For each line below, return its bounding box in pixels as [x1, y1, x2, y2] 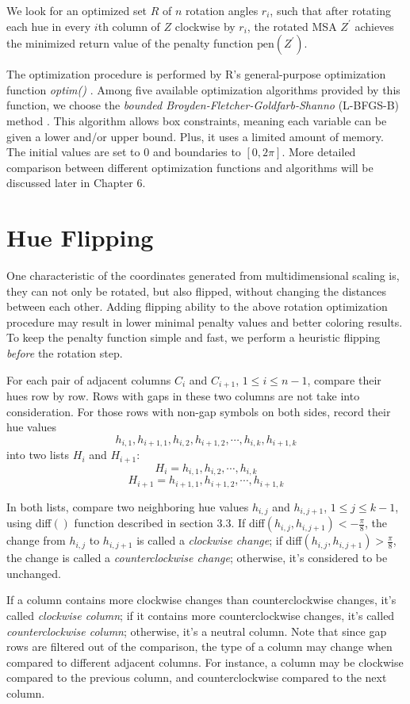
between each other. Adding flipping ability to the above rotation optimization [6, 298, 388, 315]
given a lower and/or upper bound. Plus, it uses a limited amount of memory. [6, 128, 384, 144]
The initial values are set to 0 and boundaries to [6, 143, 241, 160]
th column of [98, 17, 160, 34]
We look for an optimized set [6, 2, 148, 18]
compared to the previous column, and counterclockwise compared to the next [6, 669, 387, 686]
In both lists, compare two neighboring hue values [6, 498, 249, 515]
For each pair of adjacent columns [6, 371, 171, 388]
